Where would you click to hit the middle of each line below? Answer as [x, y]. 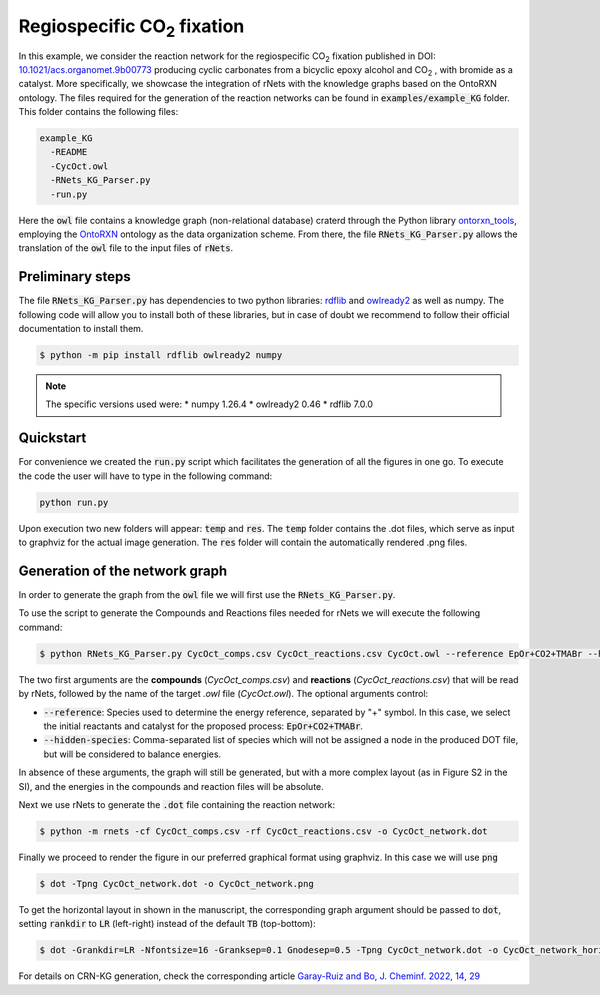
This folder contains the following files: [98, 112]
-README [69, 152]
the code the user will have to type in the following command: [145, 476]
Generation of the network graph [123, 570]
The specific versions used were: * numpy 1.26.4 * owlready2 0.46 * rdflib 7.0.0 [209, 404]
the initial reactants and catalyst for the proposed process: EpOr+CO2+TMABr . [203, 726]
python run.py [74, 502]
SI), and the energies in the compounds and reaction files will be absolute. [171, 786]
